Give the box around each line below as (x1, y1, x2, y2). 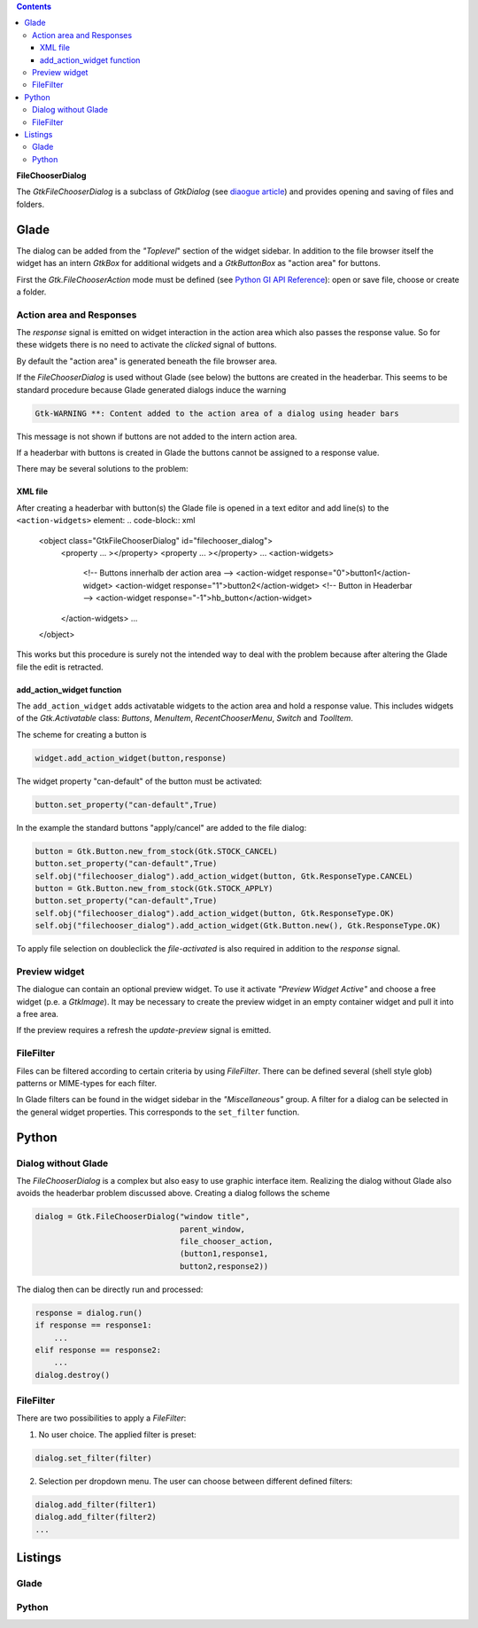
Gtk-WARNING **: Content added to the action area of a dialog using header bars (35, 408, 400, 419)
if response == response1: (35, 1320, 152, 1330)
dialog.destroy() (35, 1370, 111, 1380)
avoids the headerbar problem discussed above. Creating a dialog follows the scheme (16, 1188, 331, 1199)
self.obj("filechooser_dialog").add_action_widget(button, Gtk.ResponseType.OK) (35, 908, 395, 918)
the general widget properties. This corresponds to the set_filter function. (16, 1107, 300, 1117)
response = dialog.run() (35, 1308, 143, 1318)
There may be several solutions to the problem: (16, 464, 189, 474)
